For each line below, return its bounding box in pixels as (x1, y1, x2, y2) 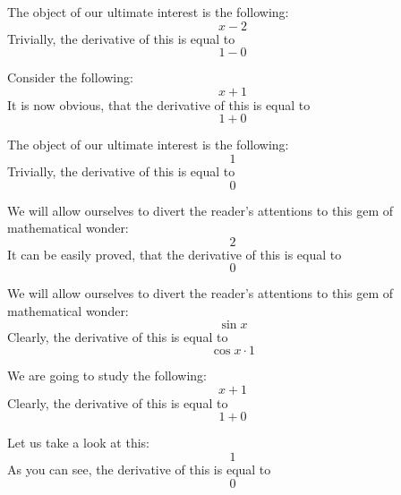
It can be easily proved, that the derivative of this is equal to (7, 244, 342, 263)
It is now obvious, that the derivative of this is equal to (7, 95, 311, 114)
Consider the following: (7, 68, 133, 87)
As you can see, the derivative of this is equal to (7, 459, 271, 478)
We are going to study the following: (7, 366, 207, 385)
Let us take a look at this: (7, 433, 149, 452)
